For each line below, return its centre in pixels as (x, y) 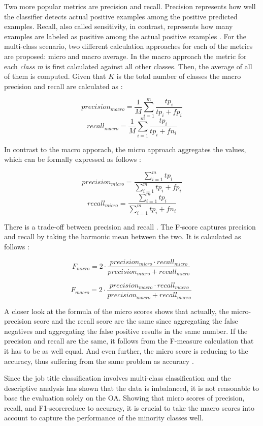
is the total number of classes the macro (179, 76)
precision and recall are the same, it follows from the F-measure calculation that (129, 341)
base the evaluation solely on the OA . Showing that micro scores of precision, (124, 398)
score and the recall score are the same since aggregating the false (136, 321)
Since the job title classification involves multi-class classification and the (118, 378)
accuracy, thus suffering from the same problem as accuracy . (99, 361)
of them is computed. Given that (55, 76)
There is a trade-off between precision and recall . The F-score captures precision (130, 226)
